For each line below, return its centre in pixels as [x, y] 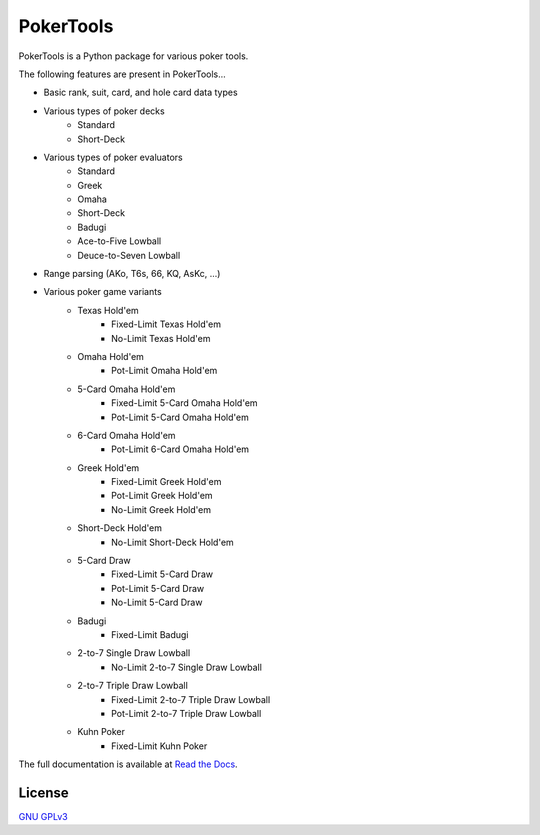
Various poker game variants [102, 292]
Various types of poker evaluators [113, 157]
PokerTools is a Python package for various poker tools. [133, 56]
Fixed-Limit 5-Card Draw [162, 574]
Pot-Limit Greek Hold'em [162, 496]
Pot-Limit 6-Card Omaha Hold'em [180, 449]
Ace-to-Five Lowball [119, 241]
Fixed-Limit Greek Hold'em [166, 482]
